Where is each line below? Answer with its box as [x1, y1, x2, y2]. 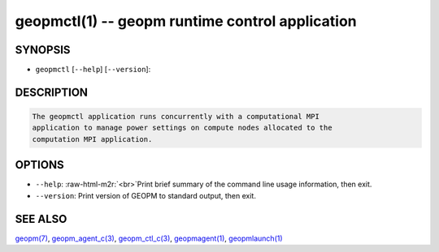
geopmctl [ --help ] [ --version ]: [35, 65, 151, 75]
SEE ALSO [15, 211, 67, 226]
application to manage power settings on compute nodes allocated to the [32, 123, 333, 133]
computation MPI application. [32, 135, 153, 143]
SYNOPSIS [15, 43, 71, 57]
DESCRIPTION [15, 85, 89, 99]
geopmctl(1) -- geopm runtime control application [15, 12, 357, 30]
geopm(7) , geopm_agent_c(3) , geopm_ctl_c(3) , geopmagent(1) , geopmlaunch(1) [15, 233, 284, 243]
